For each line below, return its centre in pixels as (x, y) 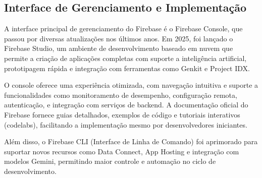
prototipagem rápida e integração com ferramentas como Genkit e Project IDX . (127, 68)
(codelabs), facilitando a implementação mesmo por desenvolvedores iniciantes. (126, 124)
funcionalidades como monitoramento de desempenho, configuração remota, (121, 95)
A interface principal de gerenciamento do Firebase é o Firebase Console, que (123, 28)
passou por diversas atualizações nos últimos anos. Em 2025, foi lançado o (119, 38)
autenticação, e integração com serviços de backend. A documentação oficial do (126, 105)
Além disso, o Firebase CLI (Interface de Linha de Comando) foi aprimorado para (131, 141)
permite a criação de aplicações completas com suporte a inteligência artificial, (125, 58)
